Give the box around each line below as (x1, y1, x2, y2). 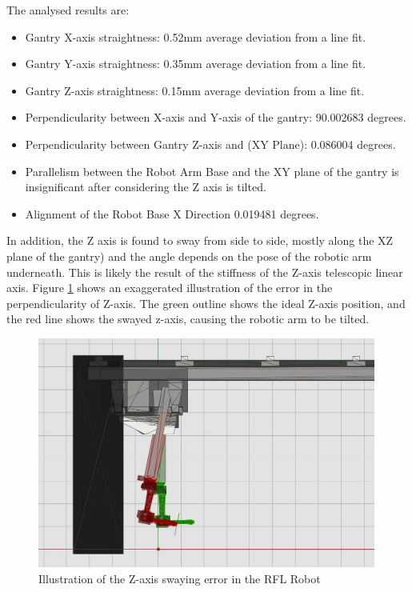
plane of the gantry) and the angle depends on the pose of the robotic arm (6, 247, 372, 264)
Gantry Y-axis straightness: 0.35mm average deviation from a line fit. (25, 55, 366, 72)
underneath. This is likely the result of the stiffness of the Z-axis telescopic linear (6, 263, 403, 280)
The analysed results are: (6, 2, 130, 18)
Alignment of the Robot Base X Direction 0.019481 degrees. (25, 205, 319, 222)
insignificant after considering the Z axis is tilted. (25, 178, 266, 195)
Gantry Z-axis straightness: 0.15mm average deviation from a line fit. (25, 82, 365, 98)
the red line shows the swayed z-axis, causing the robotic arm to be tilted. (6, 310, 370, 327)
